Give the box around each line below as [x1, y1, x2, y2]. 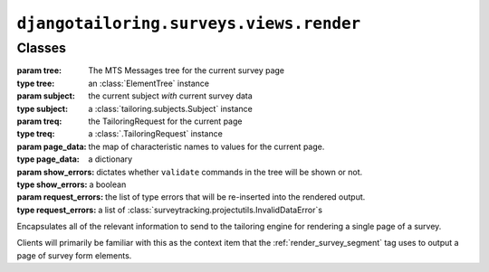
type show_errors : [16, 179, 88, 190]
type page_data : [16, 154, 81, 164]
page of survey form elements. [16, 249, 132, 261]
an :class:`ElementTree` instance [88, 78, 210, 89]
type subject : [16, 103, 68, 114]
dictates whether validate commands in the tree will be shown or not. [96, 166, 363, 177]
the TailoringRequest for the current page [88, 116, 243, 127]
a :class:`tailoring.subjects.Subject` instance [88, 103, 253, 114]
